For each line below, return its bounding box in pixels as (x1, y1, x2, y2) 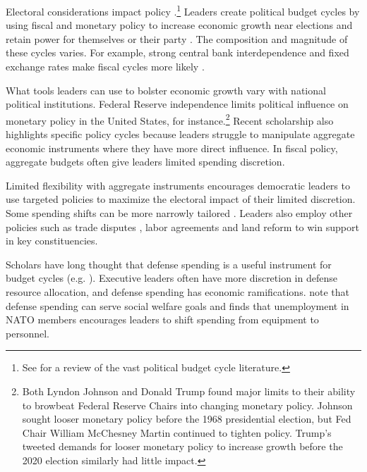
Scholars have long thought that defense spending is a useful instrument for (6, 256, 332, 271)
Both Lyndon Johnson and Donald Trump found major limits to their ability (22, 383, 356, 398)
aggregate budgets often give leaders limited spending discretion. (6, 154, 285, 169)
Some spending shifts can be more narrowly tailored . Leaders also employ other (6, 206, 353, 221)
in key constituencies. (6, 233, 98, 248)
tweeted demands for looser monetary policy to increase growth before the (22, 439, 343, 454)
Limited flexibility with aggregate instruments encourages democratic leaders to (6, 178, 350, 192)
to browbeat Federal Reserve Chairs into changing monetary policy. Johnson (22, 397, 353, 412)
